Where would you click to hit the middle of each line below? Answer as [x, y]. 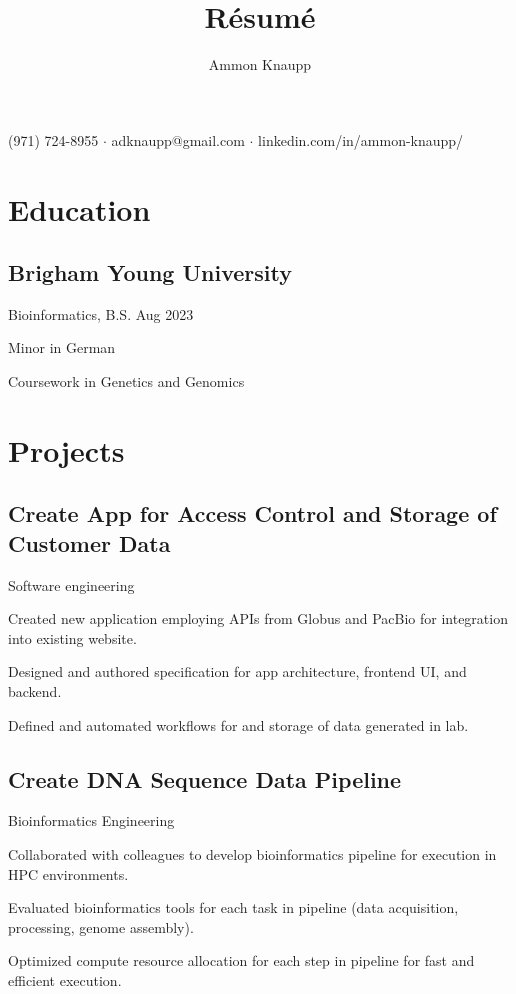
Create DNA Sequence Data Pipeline [205, 778]
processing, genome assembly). [101, 926]
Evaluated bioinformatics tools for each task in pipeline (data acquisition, [233, 907]
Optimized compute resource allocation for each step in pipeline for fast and [241, 960]
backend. [35, 691]
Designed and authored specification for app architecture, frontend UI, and [237, 671]
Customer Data [89, 542]
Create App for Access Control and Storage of [252, 513]
